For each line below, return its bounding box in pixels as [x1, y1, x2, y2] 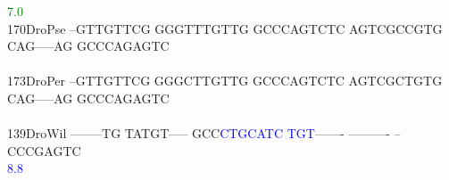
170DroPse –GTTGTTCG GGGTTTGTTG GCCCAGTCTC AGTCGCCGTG [7, 19, 443, 37]
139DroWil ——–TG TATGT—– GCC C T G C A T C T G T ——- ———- [7, 124, 390, 143]
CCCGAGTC [7, 141, 81, 160]
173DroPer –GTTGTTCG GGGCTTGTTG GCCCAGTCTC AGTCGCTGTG [7, 71, 443, 90]
